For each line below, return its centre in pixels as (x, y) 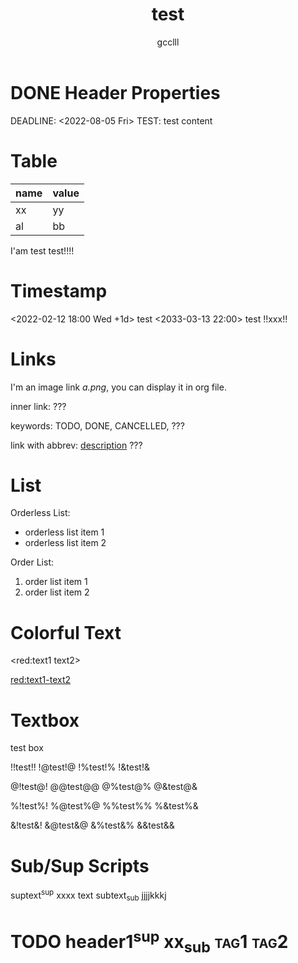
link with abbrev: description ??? (76, 445)
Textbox (45, 720)
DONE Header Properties (115, 92)
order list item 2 (57, 592)
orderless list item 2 (65, 543)
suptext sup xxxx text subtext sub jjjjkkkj (88, 895)
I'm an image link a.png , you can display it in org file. (118, 387)
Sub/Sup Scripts (80, 865)
